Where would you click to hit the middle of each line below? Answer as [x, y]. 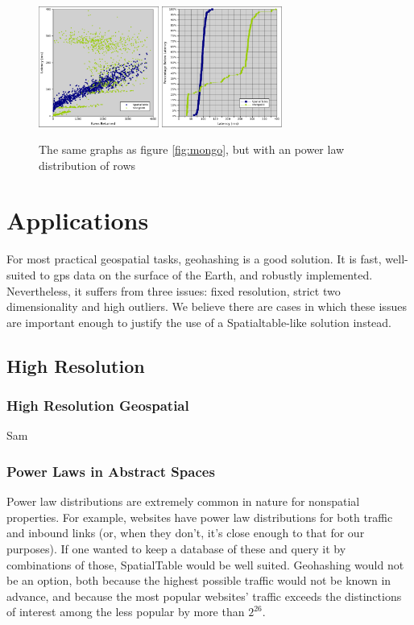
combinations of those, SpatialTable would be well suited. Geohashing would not [205, 564]
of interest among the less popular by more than [126, 612]
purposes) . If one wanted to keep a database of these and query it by [176, 548]
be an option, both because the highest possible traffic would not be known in [199, 580]
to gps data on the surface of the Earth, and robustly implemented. [206, 275]
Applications [78, 220]
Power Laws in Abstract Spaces [111, 471]
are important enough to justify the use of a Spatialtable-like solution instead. [199, 322]
